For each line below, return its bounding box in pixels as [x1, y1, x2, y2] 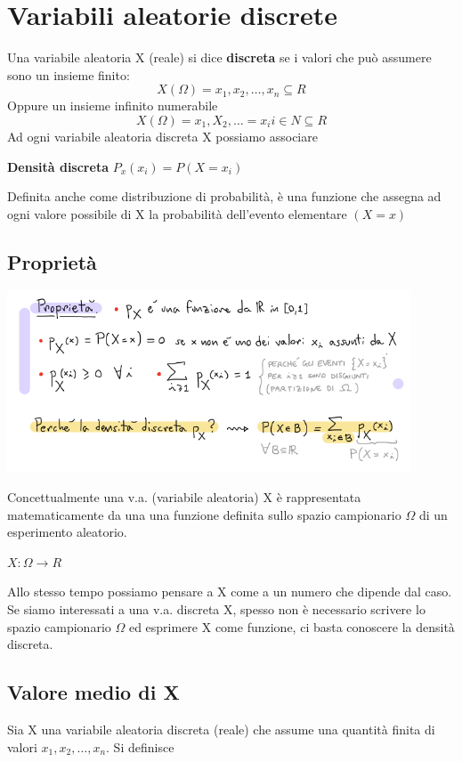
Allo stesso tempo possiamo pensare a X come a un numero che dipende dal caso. [7, 582, 452, 601]
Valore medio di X [7, 678, 180, 706]
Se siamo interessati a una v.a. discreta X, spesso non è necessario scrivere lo [7, 600, 426, 618]
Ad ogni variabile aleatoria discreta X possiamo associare [7, 126, 318, 145]
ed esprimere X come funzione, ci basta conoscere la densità [128, 617, 455, 636]
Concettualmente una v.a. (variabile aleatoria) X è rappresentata [7, 488, 361, 507]
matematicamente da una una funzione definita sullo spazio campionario [7, 505, 401, 523]
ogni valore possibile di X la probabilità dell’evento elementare [7, 204, 347, 223]
